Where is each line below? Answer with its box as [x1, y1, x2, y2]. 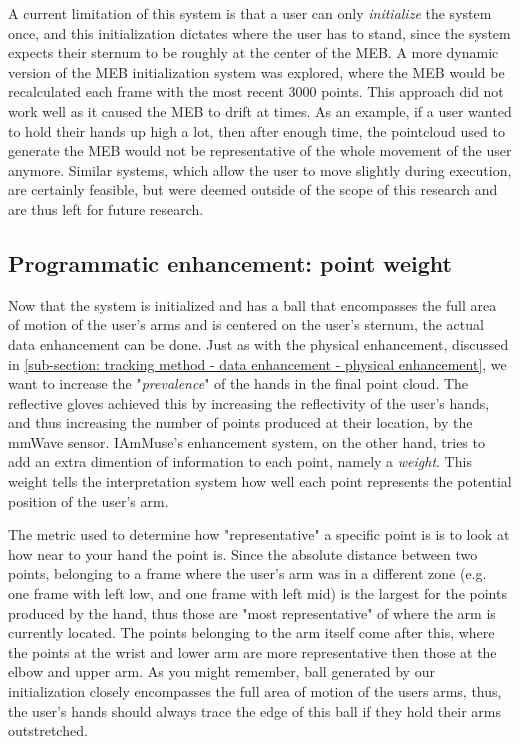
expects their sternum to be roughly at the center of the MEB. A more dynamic [8, 42, 499, 63]
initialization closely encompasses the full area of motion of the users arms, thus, [8, 681, 502, 702]
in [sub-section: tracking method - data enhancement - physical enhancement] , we [8, 353, 507, 374]
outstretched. [8, 720, 88, 741]
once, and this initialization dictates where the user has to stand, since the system [8, 22, 511, 43]
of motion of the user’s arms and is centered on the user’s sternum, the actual [8, 314, 484, 335]
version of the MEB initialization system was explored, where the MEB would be [8, 61, 505, 82]
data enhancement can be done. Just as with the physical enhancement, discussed [8, 333, 509, 354]
